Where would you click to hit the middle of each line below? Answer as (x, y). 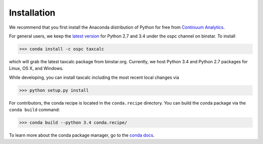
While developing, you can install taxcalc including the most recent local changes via (94, 77)
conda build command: (35, 110)
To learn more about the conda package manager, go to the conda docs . (82, 135)
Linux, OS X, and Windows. (36, 69)
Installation (32, 13)
